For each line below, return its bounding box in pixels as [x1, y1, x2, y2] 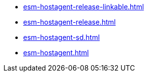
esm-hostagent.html [23, 48, 89, 57]
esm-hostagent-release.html [23, 18, 116, 26]
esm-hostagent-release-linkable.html [23, 2, 144, 11]
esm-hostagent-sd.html [23, 33, 100, 41]
